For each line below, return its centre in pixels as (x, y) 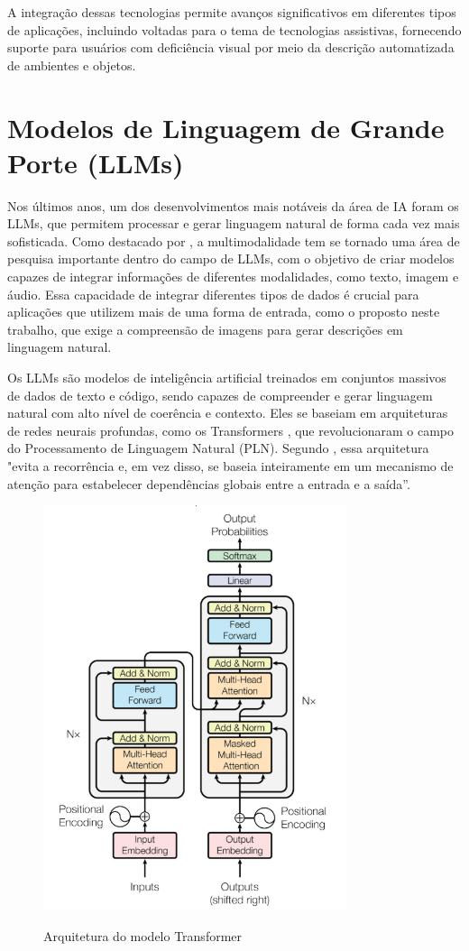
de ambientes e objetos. (72, 65)
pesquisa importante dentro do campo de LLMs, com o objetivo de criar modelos (231, 259)
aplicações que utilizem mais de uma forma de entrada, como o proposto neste (224, 312)
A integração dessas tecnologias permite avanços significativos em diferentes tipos (232, 12)
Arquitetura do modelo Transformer (143, 935)
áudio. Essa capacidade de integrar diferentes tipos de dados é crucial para (213, 294)
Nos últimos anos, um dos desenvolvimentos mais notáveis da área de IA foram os (233, 205)
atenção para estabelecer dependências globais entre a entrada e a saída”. (209, 483)
